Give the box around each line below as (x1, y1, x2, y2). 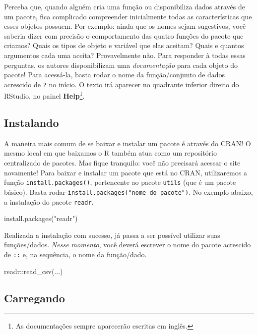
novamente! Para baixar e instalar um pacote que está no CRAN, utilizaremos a (4, 167, 247, 177)
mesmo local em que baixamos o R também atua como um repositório (4, 148, 217, 158)
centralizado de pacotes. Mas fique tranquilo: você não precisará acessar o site (4, 158, 241, 168)
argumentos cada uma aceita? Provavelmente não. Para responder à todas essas (4, 50, 246, 60)
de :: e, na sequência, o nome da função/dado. (4, 249, 147, 259)
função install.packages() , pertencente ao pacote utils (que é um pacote (4, 177, 236, 187)
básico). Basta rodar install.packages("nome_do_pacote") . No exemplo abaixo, (4, 186, 253, 197)
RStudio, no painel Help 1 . (4, 89, 85, 101)
